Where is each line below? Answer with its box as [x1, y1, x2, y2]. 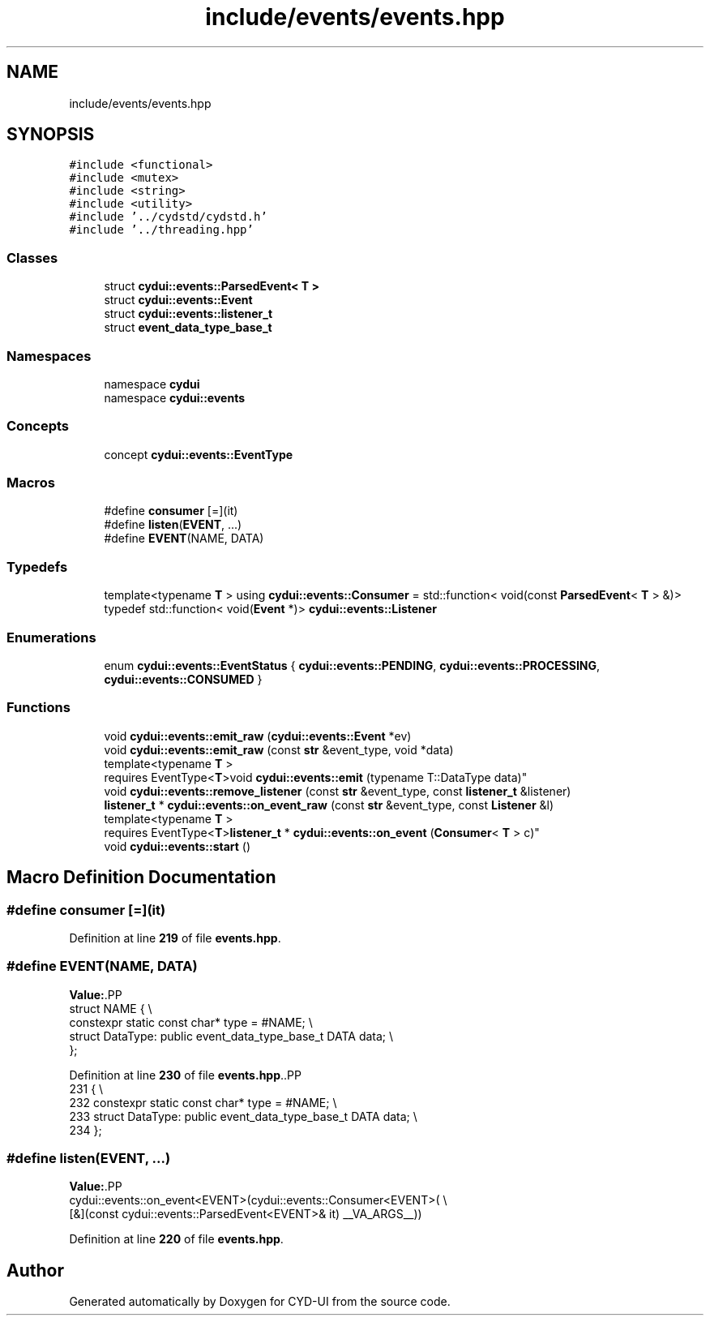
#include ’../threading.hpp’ [69, 223, 254, 237]
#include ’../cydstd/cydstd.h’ [69, 210, 267, 224]
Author [6, 1260, 64, 1281]
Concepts [6, 418, 70, 435]
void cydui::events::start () [104, 839, 251, 853]
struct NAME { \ [69, 1001, 152, 1015]
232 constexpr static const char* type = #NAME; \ [69, 1095, 337, 1110]
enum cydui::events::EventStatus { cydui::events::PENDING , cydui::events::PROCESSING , [104, 658, 601, 672]
